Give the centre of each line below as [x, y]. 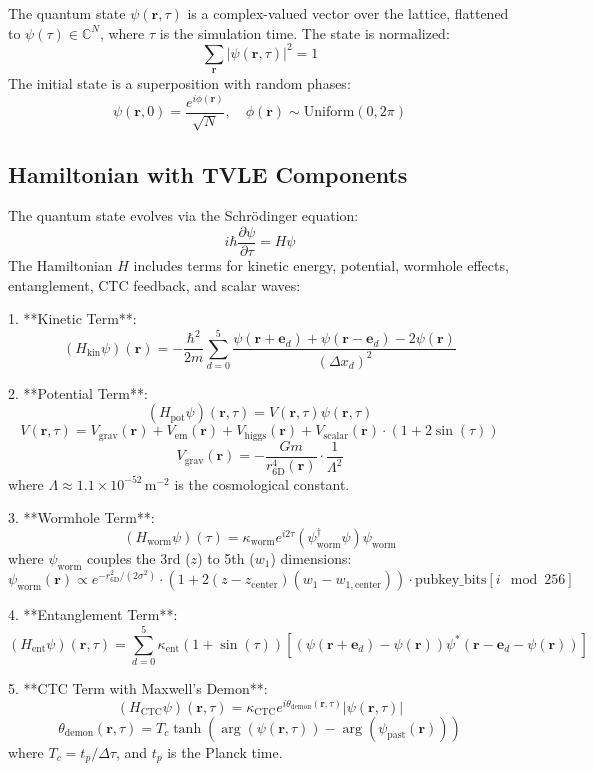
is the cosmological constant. [262, 483]
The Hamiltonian [60, 265]
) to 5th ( [226, 557]
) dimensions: [311, 557]
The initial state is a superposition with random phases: [179, 83]
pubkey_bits [450, 580]
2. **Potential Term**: [78, 392]
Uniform [329, 112]
